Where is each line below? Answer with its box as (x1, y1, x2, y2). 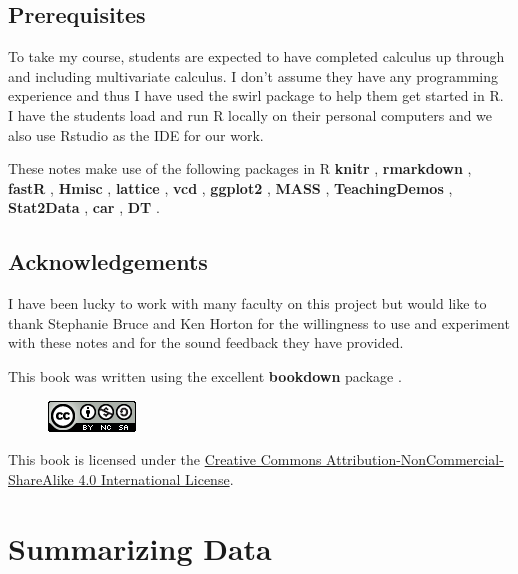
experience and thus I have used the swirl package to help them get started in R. (8, 85, 504, 106)
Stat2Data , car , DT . (8, 197, 160, 218)
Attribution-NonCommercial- (326, 449, 504, 470)
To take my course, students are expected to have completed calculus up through (8, 46, 505, 67)
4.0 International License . (78, 468, 234, 489)
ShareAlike (8, 468, 74, 489)
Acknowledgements (8, 246, 208, 277)
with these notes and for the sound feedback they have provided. (8, 332, 404, 353)
